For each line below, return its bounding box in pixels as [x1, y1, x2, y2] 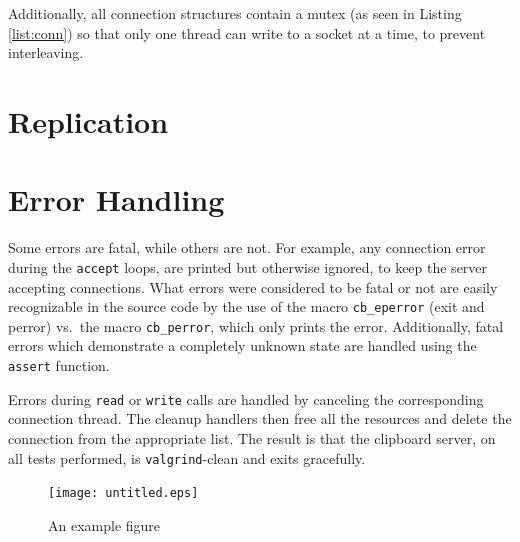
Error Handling [8, 179, 225, 220]
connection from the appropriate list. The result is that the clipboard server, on [8, 427, 496, 448]
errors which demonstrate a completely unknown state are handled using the [8, 335, 477, 356]
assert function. [8, 355, 110, 376]
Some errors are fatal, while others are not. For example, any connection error [8, 237, 486, 258]
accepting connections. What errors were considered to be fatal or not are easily [8, 276, 498, 297]
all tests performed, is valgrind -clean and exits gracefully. [8, 447, 366, 468]
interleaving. [8, 42, 84, 63]
